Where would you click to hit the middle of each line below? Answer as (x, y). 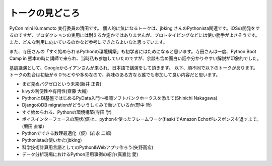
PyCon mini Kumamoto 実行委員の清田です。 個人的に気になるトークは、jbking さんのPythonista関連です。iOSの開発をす (135, 28)
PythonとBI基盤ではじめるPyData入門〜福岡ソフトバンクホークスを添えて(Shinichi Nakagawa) (120, 98)
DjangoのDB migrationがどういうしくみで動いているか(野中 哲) (87, 105)
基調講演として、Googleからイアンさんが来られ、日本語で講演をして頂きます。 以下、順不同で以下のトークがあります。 (133, 67)
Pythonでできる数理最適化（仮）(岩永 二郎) (67, 133)
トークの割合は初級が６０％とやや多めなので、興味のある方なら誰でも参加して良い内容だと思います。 (115, 74)
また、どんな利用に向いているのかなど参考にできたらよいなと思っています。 (88, 42)
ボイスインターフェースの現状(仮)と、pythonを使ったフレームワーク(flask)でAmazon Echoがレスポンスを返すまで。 (142, 119)
